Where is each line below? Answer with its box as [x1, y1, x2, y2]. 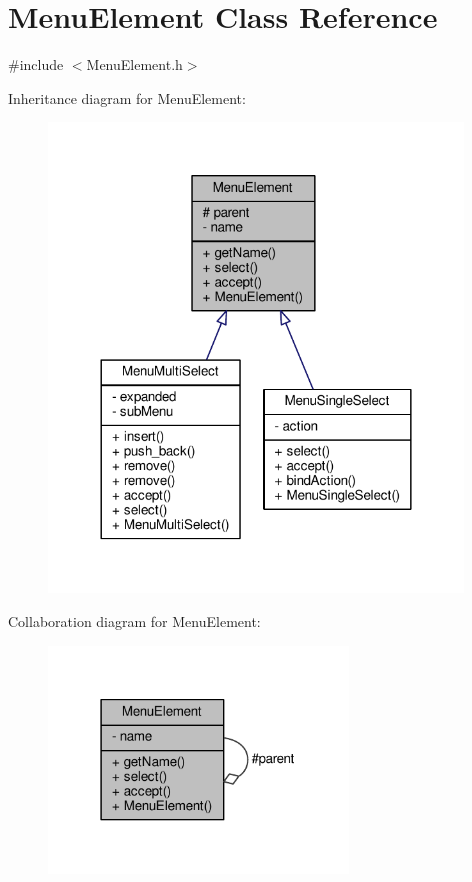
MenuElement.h [86, 54, 183, 75]
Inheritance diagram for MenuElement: [8, 87, 246, 108]
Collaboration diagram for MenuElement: [8, 610, 261, 631]
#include [8, 54, 64, 75]
